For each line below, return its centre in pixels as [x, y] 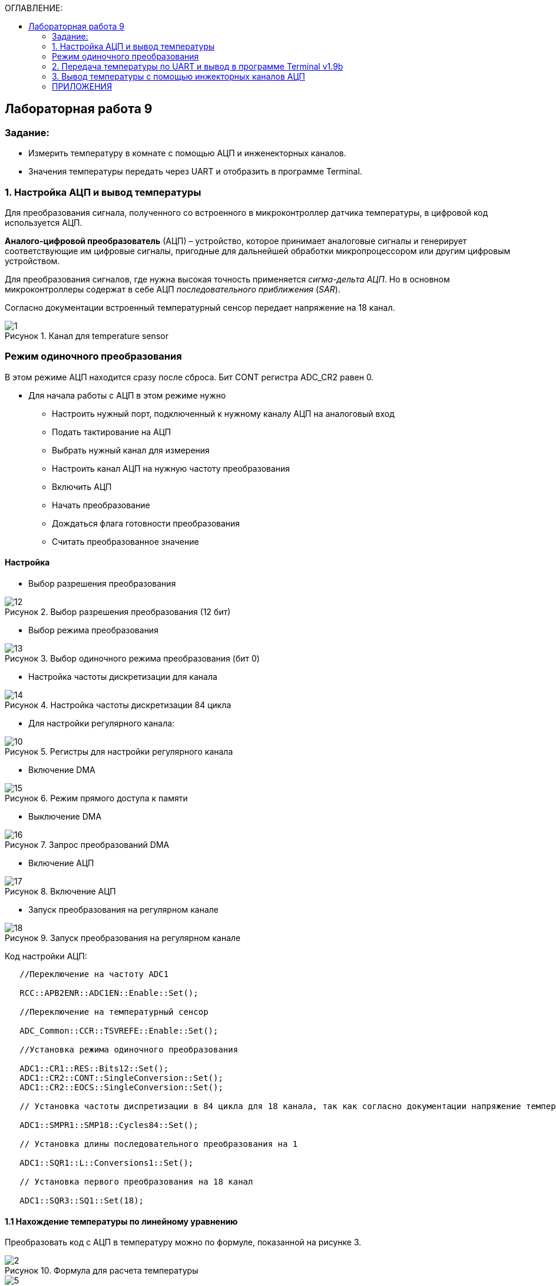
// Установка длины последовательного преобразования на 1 [159, 1144]
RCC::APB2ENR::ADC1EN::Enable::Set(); [109, 993]
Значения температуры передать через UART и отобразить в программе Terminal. [195, 172]
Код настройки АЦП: [46, 956]
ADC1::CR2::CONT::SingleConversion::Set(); [121, 1078]
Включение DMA [62, 769]
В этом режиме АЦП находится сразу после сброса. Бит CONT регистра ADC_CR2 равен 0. [189, 377]
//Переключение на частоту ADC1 [94, 974]
